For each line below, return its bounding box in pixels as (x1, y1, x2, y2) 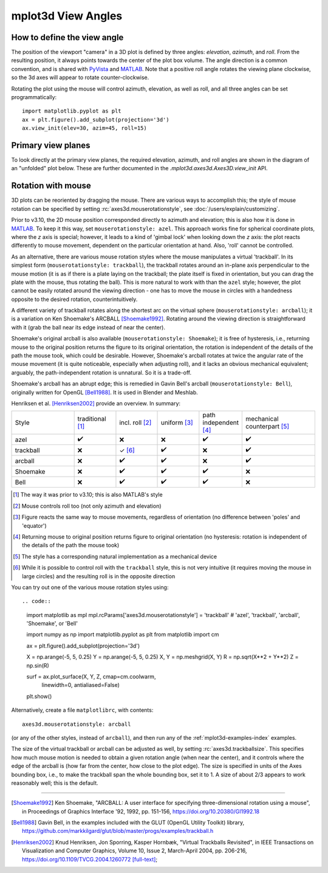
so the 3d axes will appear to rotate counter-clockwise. (11, 74, 149, 81)
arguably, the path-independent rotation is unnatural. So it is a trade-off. (11, 368, 191, 376)
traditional (77, 415, 106, 423)
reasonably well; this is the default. (11, 779, 98, 787)
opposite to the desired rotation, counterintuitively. (11, 295, 138, 303)
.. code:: (22, 598, 51, 605)
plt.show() (26, 692, 52, 700)
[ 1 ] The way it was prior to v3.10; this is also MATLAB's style (13, 491, 163, 499)
